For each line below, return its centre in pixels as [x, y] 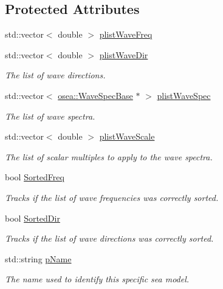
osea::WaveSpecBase [95, 95]
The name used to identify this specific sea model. [97, 279]
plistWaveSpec [184, 95]
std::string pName [38, 258]
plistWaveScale [127, 136]
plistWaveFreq [126, 34]
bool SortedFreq [35, 177]
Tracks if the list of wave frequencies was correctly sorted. [112, 197]
